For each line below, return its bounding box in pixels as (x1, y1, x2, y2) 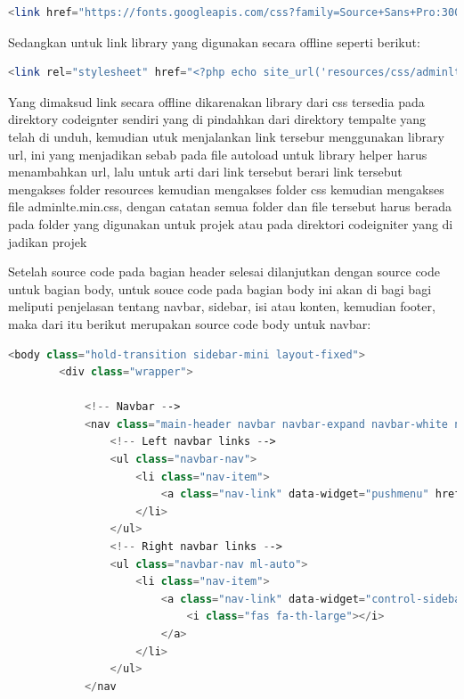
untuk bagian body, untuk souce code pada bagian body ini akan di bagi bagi (8, 279, 432, 298)
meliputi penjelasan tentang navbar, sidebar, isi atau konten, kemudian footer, (8, 297, 436, 316)
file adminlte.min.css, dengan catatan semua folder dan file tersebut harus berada (8, 197, 452, 216)
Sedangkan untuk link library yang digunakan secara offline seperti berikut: (8, 32, 420, 51)
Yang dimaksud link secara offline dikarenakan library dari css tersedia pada (8, 92, 425, 111)
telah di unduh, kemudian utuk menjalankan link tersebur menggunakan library (8, 127, 444, 145)
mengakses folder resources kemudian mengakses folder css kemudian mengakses (8, 179, 444, 198)
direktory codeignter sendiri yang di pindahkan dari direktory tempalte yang (8, 110, 427, 128)
